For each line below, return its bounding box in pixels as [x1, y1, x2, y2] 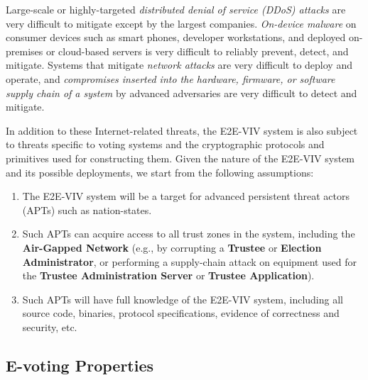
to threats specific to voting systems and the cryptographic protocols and [6, 137, 325, 152]
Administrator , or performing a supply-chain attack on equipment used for [22, 254, 357, 269]
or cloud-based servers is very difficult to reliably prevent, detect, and [45, 43, 349, 58]
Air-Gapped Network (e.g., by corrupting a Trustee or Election [22, 240, 322, 255]
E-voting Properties [6, 354, 154, 376]
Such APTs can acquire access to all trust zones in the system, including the [22, 226, 355, 241]
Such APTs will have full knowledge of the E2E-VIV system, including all [22, 291, 343, 306]
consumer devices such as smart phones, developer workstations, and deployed [6, 30, 346, 45]
